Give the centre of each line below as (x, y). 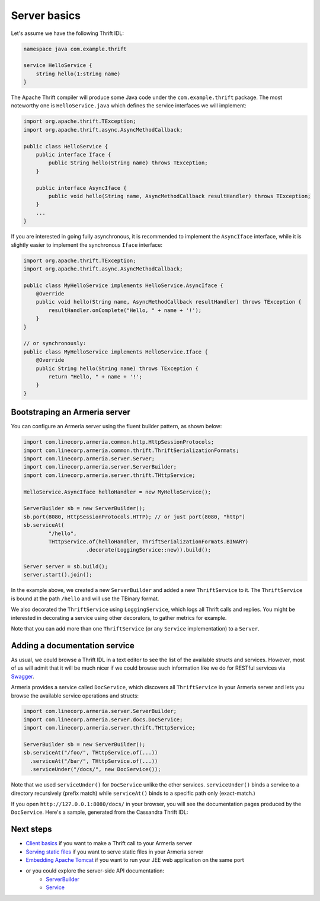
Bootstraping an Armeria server (71, 412)
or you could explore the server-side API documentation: (95, 871)
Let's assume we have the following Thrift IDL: (68, 33)
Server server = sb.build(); (66, 567)
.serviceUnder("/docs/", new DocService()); (95, 769)
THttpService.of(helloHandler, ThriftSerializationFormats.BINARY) (148, 542)
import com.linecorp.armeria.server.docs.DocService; (103, 719)
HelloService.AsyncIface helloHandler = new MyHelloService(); (117, 492)
